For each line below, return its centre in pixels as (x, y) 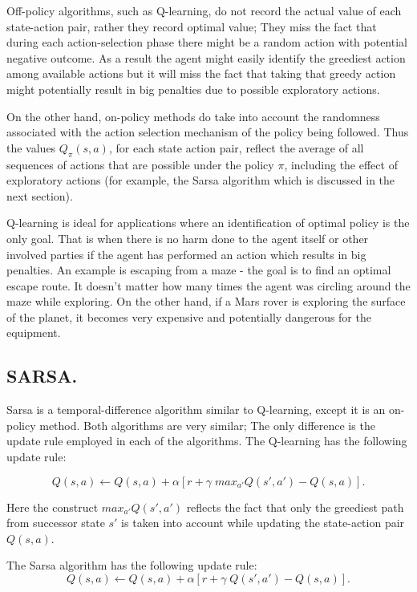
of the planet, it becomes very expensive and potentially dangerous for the (189, 316)
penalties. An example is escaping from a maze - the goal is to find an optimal (199, 270)
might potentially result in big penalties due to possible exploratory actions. (193, 89)
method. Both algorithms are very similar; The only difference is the (207, 425)
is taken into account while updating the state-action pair (263, 523)
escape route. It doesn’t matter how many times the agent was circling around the (208, 285)
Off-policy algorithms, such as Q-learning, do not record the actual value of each (204, 10)
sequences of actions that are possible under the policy (140, 164)
